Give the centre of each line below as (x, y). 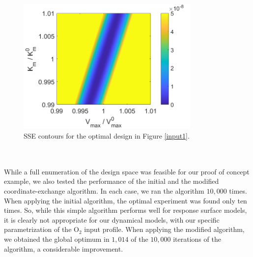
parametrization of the (38, 229)
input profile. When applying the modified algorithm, (164, 229)
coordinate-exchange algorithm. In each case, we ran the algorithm (104, 190)
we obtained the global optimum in (57, 239)
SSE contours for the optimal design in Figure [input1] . (107, 135)
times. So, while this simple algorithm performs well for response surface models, (126, 210)
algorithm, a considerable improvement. (64, 248)
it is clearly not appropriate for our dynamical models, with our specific (112, 219)
